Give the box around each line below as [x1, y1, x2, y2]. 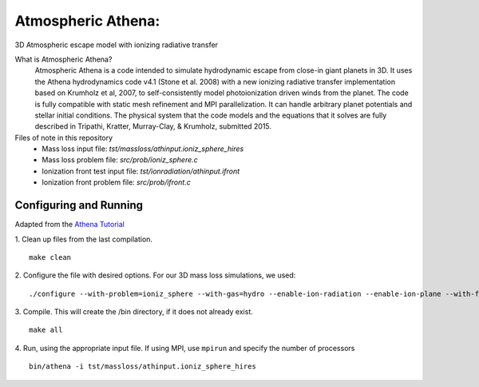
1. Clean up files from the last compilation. [14, 234, 153, 244]
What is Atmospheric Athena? [14, 54, 113, 64]
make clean [29, 253, 72, 261]
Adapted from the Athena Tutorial [14, 220, 125, 229]
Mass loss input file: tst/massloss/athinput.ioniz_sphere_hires [42, 144, 244, 154]
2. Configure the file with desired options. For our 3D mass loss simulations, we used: [14, 270, 296, 280]
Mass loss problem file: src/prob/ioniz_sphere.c [42, 155, 199, 165]
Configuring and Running [14, 198, 144, 212]
